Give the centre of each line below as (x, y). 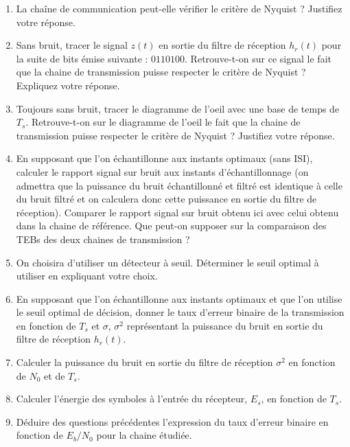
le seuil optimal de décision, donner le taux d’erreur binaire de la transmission (180, 312)
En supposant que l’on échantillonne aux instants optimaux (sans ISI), (164, 158)
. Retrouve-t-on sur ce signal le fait (258, 58)
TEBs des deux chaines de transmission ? (103, 239)
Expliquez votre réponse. (68, 85)
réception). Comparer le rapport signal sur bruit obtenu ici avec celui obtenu (177, 212)
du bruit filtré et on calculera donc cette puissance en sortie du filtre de (166, 199)
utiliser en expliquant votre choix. (87, 276)
